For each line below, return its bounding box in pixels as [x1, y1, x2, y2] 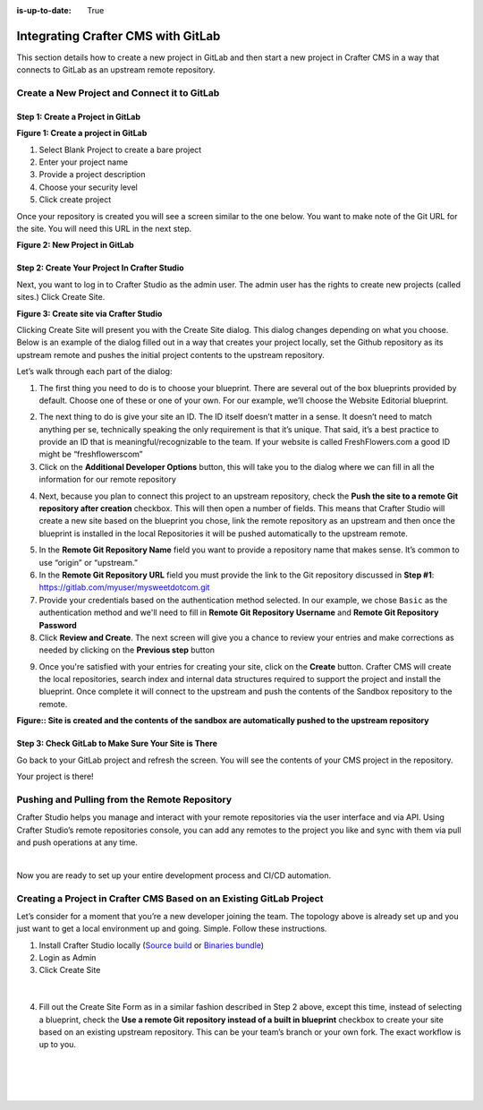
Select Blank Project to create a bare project [38, 144, 202, 155]
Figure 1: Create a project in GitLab [16, 128, 148, 139]
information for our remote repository [38, 474, 176, 485]
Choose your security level [38, 182, 138, 192]
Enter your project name [38, 157, 129, 167]
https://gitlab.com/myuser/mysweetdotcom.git [38, 582, 210, 593]
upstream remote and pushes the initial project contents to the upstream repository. [16, 349, 326, 360]
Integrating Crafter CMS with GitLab [16, 28, 221, 44]
